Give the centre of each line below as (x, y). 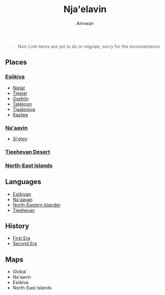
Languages (23, 182)
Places (16, 62)
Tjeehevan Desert (28, 152)
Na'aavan (23, 199)
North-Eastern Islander (36, 205)
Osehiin (20, 98)
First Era (21, 238)
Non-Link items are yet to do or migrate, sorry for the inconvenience (89, 46)
